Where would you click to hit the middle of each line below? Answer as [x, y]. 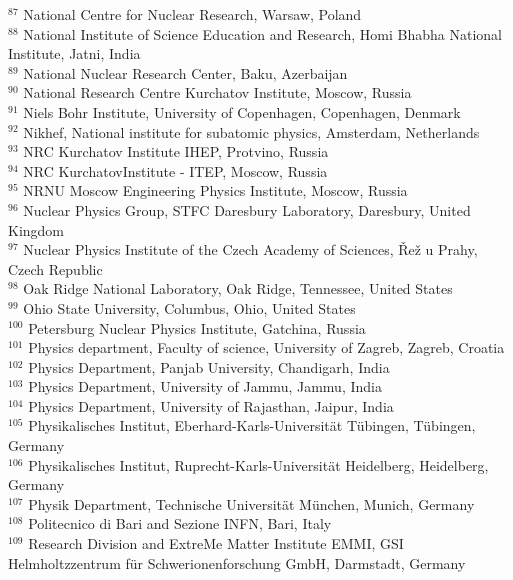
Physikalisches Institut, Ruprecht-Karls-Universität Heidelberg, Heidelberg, [258, 464]
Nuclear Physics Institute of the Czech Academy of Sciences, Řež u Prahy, [250, 249]
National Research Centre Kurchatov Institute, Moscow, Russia [217, 92]
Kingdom [36, 229]
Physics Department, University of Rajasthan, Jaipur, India [211, 405]
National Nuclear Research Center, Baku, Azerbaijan [185, 72]
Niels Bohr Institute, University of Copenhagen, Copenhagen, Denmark [242, 111]
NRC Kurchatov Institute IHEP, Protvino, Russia [176, 151]
